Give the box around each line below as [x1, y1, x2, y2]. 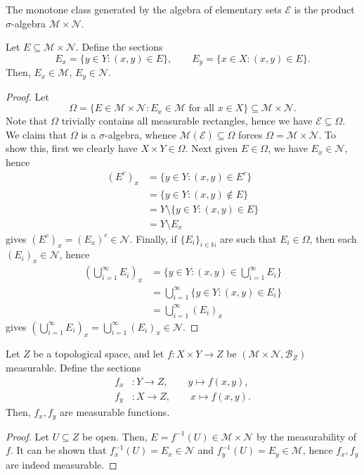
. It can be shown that [10, 443, 107, 457]
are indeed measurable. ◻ [6, 457, 117, 471]
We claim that [6, 127, 67, 141]
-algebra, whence [105, 127, 176, 141]
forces [238, 127, 263, 141]
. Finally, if [129, 231, 177, 246]
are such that [219, 231, 277, 246]
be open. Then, [82, 429, 148, 443]
